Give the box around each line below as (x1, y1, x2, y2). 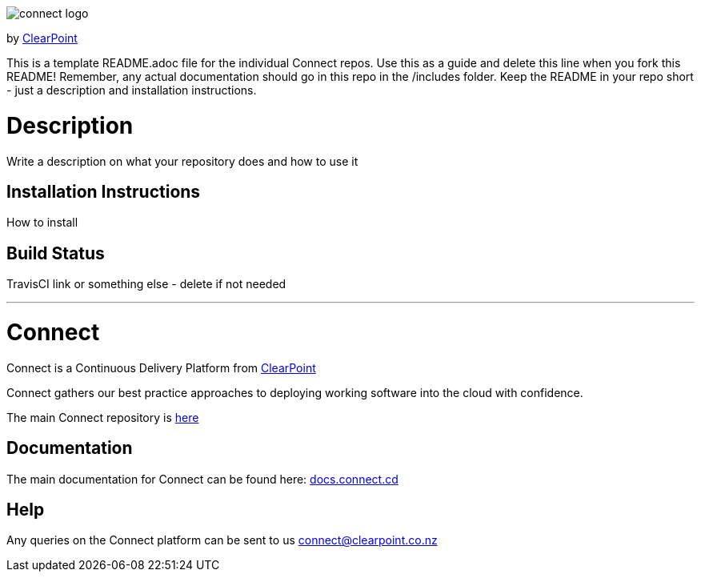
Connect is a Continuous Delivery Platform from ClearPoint (6, 360, 316, 375)
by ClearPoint (6, 31, 78, 45)
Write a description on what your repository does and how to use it (6, 154, 359, 168)
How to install (6, 215, 78, 230)
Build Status (6, 243, 105, 263)
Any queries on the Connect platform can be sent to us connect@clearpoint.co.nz (6, 533, 438, 548)
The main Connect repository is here (6, 410, 199, 424)
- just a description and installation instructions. (6, 83, 257, 97)
